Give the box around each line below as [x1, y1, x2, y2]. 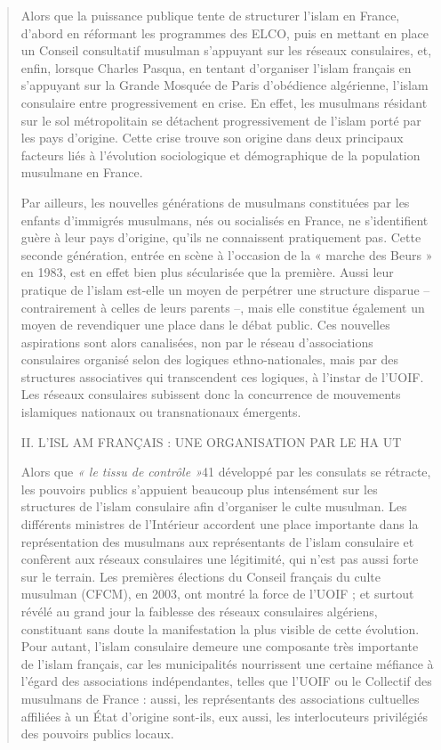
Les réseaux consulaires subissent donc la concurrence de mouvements [20, 385, 401, 404]
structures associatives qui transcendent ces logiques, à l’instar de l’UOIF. [20, 367, 424, 386]
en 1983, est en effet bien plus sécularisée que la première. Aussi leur [20, 263, 394, 281]
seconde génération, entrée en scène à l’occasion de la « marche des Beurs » [20, 245, 433, 264]
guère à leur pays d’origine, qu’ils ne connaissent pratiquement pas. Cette [20, 228, 421, 247]
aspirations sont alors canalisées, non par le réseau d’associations [20, 332, 373, 351]
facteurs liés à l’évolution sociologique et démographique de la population [20, 145, 421, 164]
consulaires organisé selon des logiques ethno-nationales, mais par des [20, 350, 399, 369]
